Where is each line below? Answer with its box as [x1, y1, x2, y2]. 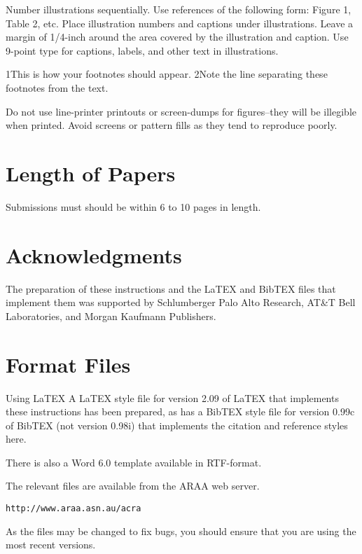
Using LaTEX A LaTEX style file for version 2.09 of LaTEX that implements [6, 390, 339, 405]
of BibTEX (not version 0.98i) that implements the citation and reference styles [6, 417, 348, 432]
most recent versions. [6, 537, 96, 552]
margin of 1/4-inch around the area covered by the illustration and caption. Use [6, 29, 349, 44]
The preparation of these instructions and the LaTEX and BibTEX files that [6, 281, 336, 296]
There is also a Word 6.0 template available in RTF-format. [6, 455, 262, 469]
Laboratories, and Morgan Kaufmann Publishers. [6, 308, 216, 323]
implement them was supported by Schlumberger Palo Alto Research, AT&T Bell [6, 295, 356, 310]
